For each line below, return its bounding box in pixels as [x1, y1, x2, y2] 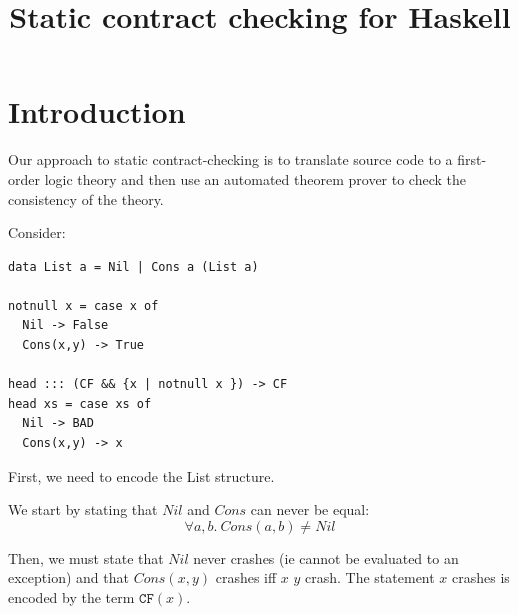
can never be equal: [250, 499, 370, 520]
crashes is [452, 567, 510, 588]
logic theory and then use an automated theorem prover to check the [44, 168, 467, 189]
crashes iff [215, 567, 277, 588]
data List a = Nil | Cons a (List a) [8, 259, 259, 274]
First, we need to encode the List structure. [8, 465, 275, 486]
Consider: [8, 222, 66, 243]
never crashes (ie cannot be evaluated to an [193, 547, 459, 568]
